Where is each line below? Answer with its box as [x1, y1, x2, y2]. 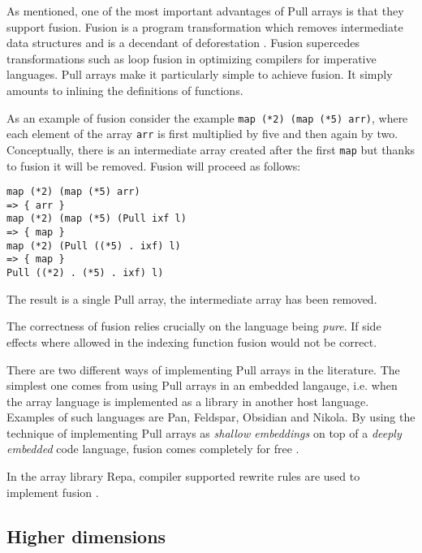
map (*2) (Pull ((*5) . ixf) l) [6, 240, 181, 252]
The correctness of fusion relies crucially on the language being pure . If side [6, 318, 381, 335]
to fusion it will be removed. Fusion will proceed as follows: [6, 157, 301, 174]
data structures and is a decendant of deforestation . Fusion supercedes [6, 34, 360, 51]
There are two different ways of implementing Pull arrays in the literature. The [6, 361, 400, 378]
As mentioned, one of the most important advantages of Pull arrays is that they [6, 2, 404, 19]
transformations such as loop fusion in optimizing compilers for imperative [6, 50, 377, 67]
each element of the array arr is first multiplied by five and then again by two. [6, 125, 398, 142]
